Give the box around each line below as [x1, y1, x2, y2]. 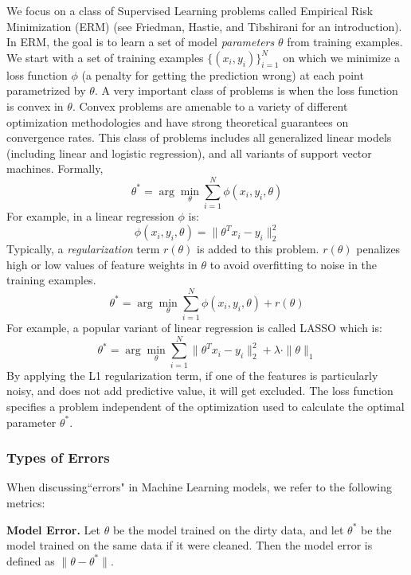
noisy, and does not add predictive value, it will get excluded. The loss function [6, 382, 393, 399]
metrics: [6, 494, 45, 510]
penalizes [356, 241, 401, 257]
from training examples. [287, 33, 403, 50]
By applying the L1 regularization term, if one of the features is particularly [6, 366, 378, 383]
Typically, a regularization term [6, 241, 160, 257]
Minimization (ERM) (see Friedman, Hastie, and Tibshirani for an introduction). [6, 18, 402, 34]
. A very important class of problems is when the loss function [94, 82, 398, 99]
